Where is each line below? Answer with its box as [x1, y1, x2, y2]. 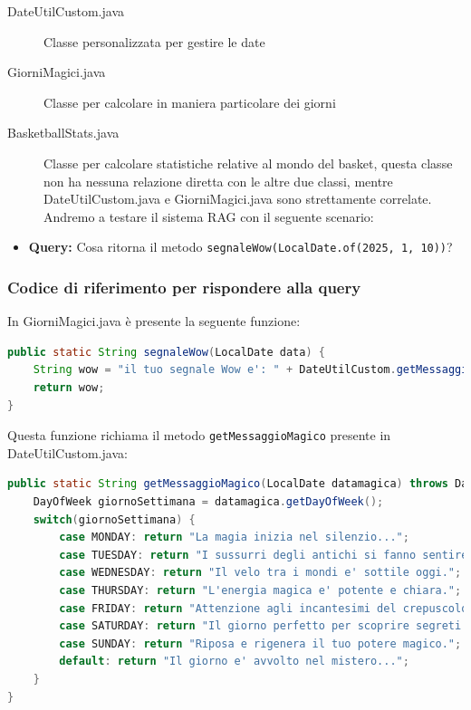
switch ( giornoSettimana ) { [33, 513, 196, 526]
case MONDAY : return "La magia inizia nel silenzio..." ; [59, 531, 409, 544]
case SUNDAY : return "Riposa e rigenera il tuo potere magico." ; [59, 637, 462, 650]
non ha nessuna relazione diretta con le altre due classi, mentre [43, 171, 393, 190]
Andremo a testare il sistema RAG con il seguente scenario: [43, 206, 374, 225]
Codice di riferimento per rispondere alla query [7, 275, 361, 298]
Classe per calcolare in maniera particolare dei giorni [43, 92, 336, 111]
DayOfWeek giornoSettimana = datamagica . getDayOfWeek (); [33, 495, 384, 509]
